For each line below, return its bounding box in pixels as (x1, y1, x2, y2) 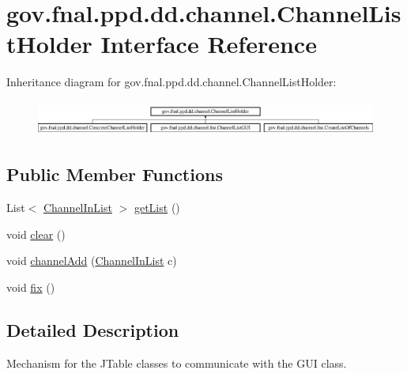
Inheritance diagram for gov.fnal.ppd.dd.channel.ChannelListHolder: (6, 74, 337, 90)
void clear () (6, 225, 66, 242)
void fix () (6, 278, 55, 295)
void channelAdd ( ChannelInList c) (6, 252, 177, 269)
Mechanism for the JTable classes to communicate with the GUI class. (6, 354, 347, 371)
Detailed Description (6, 317, 179, 342)
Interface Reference (100, 28, 317, 60)
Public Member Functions (6, 162, 223, 187)
